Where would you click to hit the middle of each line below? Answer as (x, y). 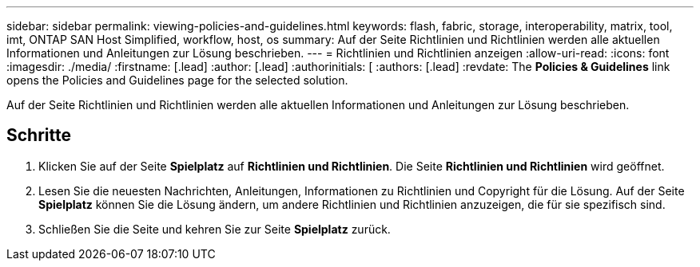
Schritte (39, 135)
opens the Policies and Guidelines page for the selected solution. (177, 80)
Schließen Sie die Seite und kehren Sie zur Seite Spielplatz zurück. (215, 229)
